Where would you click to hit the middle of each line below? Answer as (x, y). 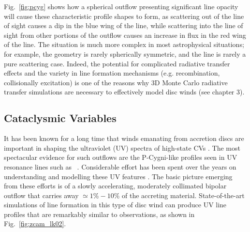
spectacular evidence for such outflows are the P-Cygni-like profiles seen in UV (121, 157)
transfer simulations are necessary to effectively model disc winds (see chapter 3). (124, 92)
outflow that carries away (41, 195)
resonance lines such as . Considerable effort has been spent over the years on (120, 166)
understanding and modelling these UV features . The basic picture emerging (118, 176)
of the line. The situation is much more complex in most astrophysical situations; (124, 44)
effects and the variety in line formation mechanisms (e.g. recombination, (112, 73)
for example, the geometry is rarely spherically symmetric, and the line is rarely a (125, 54)
